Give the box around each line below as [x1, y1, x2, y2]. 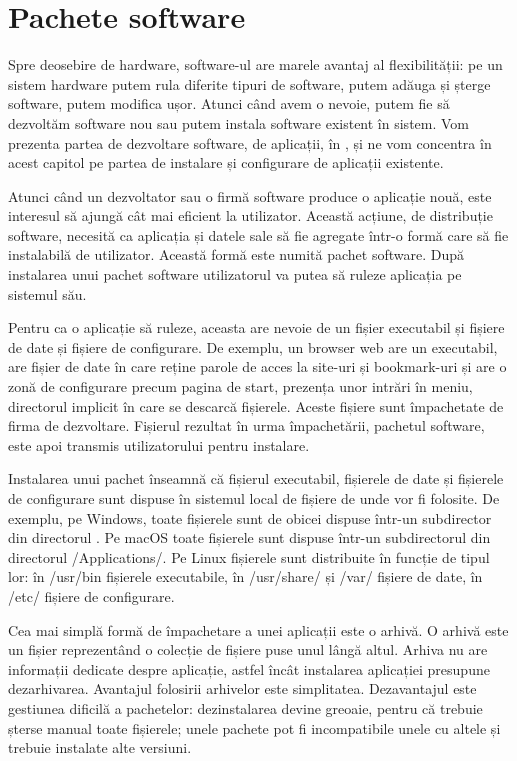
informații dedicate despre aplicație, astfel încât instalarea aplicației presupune [8, 658, 490, 679]
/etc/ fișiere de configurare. [8, 585, 175, 606]
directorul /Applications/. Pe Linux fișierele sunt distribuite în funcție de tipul [8, 546, 490, 567]
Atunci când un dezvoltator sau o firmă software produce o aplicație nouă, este [8, 185, 492, 206]
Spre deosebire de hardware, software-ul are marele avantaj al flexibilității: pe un [8, 54, 503, 75]
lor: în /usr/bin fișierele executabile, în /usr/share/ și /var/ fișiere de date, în [8, 566, 483, 587]
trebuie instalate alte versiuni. [8, 737, 192, 758]
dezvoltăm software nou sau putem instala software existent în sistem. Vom [8, 112, 470, 133]
